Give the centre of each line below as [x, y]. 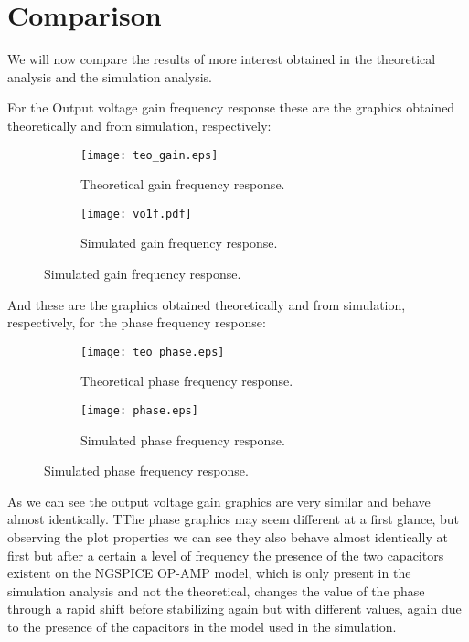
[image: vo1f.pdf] [136, 214]
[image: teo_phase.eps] [153, 352]
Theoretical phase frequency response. [187, 381]
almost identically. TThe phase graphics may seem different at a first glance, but [233, 519]
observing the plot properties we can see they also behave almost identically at [228, 537]
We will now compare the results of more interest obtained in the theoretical [222, 59]
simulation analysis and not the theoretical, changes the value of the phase [216, 590]
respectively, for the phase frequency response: [137, 322]
